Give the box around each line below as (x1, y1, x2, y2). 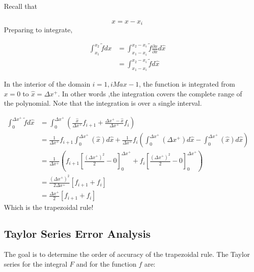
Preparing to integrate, (4, 24, 72, 35)
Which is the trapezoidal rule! (4, 202, 93, 212)
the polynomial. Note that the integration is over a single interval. (4, 98, 202, 108)
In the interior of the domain (4, 79, 91, 89)
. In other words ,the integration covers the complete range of (58, 88, 242, 98)
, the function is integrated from (139, 79, 235, 89)
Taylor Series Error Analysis (4, 226, 151, 241)
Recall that (4, 1, 37, 11)
